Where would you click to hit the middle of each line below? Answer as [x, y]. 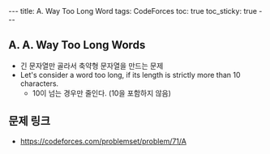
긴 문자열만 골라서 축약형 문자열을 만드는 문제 [92, 66]
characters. [39, 83]
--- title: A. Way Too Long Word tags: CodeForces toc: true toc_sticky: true [133, 11]
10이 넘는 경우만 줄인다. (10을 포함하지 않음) [102, 93]
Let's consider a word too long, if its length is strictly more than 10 [130, 75]
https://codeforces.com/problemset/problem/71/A [103, 141]
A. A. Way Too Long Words [77, 45]
